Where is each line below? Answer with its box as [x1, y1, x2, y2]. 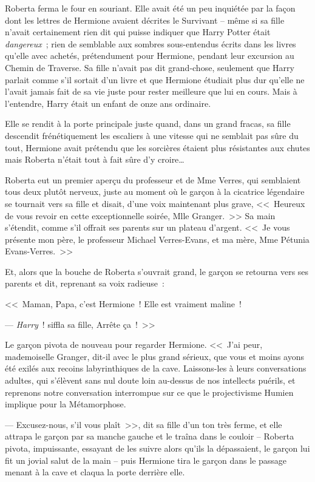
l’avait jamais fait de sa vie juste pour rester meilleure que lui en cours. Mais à [5, 85, 297, 98]
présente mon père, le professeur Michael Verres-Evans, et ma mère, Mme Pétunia [5, 233, 310, 245]
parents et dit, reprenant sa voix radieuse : [5, 277, 164, 290]
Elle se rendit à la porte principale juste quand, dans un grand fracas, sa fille [5, 117, 291, 130]
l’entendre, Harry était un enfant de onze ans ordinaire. [5, 97, 211, 109]
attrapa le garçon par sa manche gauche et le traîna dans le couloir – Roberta [5, 430, 294, 443]
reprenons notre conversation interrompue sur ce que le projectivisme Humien [5, 385, 294, 398]
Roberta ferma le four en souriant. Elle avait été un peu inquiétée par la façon [5, 2, 296, 14]
